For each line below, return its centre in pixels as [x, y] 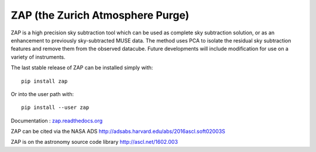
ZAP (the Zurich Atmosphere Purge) [100, 15]
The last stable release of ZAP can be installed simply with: [82, 68]
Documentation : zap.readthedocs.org [57, 121]
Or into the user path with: [42, 94]
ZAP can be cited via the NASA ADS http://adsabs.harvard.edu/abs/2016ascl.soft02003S [118, 132]
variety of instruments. [38, 57]
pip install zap [44, 81]
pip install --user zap [55, 107]
